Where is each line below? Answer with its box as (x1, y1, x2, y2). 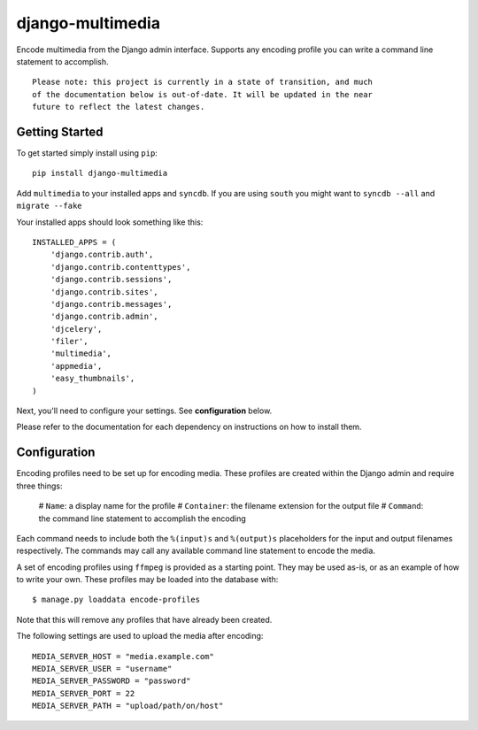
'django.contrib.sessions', (50, 274, 173, 285)
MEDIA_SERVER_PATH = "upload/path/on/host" (32, 701, 224, 711)
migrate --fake (16, 201, 83, 211)
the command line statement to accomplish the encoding (38, 513, 247, 524)
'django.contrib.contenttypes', (50, 262, 191, 272)
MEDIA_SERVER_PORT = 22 (32, 688, 135, 698)
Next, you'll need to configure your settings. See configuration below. (16, 405, 273, 416)
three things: (16, 480, 63, 491)
